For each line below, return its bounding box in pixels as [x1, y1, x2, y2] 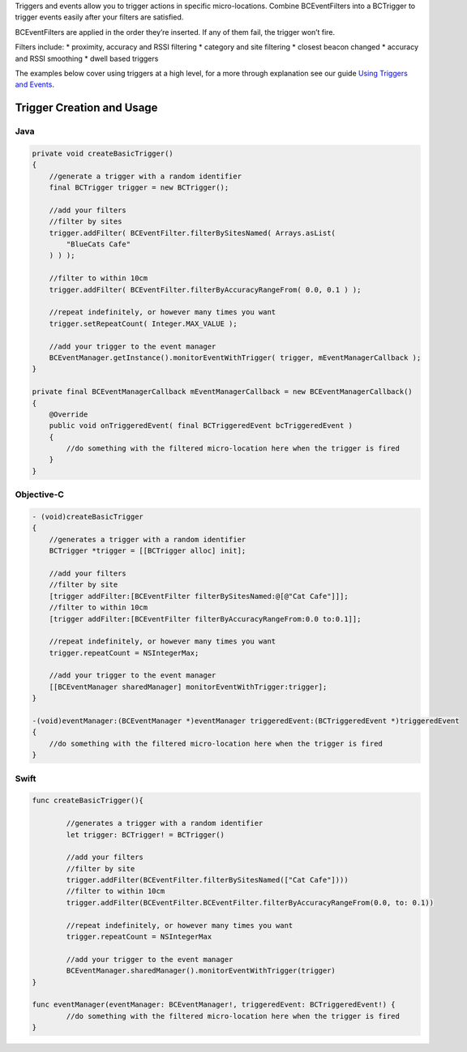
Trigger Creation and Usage [15, 101, 158, 115]
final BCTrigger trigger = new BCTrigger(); [49, 183, 229, 192]
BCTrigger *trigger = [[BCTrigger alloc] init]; [49, 546, 246, 555]
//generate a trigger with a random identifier [49, 171, 242, 181]
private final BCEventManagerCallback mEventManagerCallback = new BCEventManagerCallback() [32, 387, 413, 396]
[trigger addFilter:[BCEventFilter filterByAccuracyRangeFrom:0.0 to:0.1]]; [49, 614, 362, 623]
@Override [49, 409, 88, 419]
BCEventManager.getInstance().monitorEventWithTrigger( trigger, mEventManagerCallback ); [49, 353, 422, 362]
